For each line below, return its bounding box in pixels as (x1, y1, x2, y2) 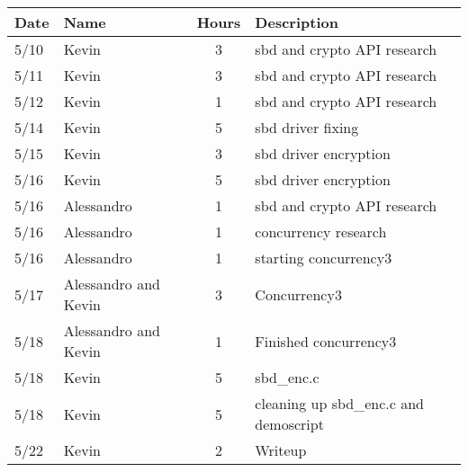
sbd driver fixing (255, 117, 359, 138)
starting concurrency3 (255, 247, 392, 268)
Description (255, 12, 338, 32)
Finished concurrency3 (255, 330, 397, 352)
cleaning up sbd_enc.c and (255, 393, 425, 414)
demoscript (255, 414, 324, 434)
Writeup (255, 440, 307, 460)
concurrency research (255, 221, 387, 242)
